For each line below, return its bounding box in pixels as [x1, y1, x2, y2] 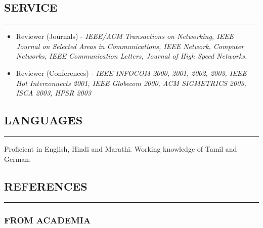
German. [4, 153, 31, 164]
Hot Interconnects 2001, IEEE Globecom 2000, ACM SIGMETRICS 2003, [16, 77, 246, 88]
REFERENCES [4, 178, 87, 194]
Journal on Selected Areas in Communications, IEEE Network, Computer [16, 40, 244, 51]
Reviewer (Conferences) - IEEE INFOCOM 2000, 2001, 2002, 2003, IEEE [16, 67, 247, 78]
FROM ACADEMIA [4, 214, 91, 226]
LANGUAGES [4, 112, 83, 128]
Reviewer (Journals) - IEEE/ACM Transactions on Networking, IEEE [16, 31, 234, 41]
